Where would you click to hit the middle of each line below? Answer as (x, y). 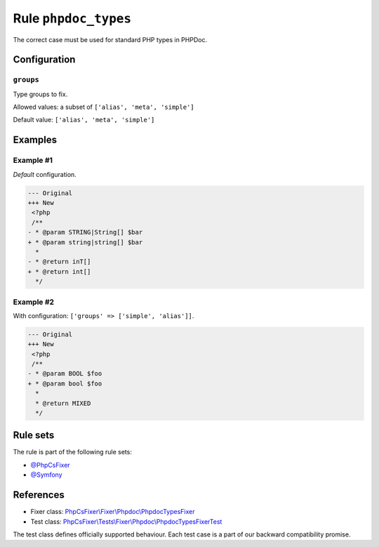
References (39, 495)
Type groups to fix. (40, 94)
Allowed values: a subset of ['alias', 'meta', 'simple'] (104, 107)
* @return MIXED (63, 403)
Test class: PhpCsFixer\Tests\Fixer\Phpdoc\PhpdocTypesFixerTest (126, 521)
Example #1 (33, 160)
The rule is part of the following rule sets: (73, 452)
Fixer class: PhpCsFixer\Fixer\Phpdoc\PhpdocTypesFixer (113, 512)
